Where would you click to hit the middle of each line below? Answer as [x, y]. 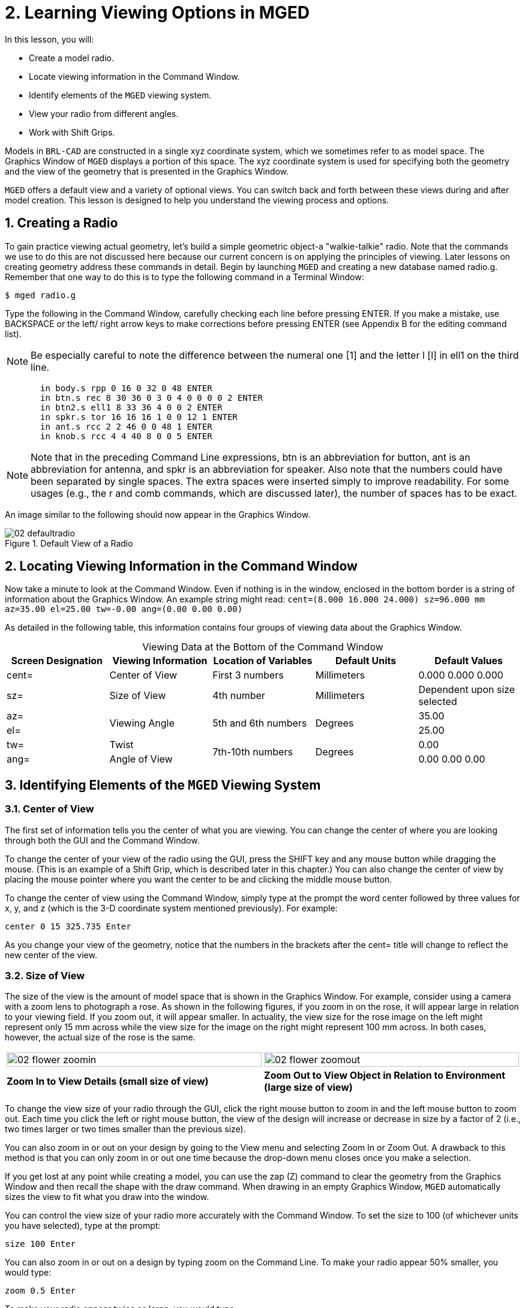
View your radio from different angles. [104, 113]
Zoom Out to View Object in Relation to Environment [385, 1075]
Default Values [469, 661]
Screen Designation [57, 661]
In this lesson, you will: [49, 39]
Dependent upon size [467, 690]
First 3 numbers [248, 675]
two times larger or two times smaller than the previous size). [125, 1129]
